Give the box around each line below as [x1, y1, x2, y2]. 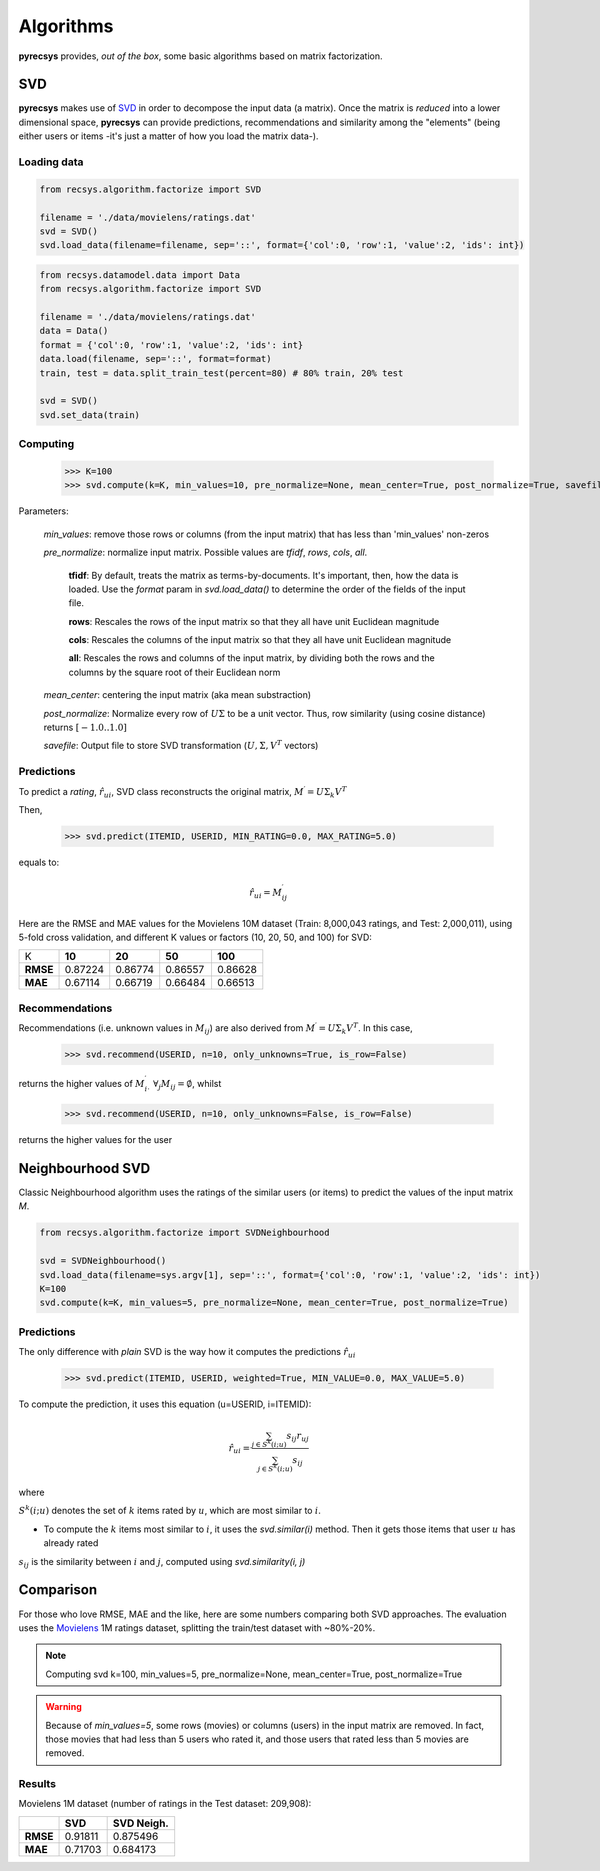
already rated [43, 1537, 99, 1549]
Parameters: [18, 505, 69, 517]
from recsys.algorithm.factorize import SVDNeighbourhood [39, 1227, 330, 1239]
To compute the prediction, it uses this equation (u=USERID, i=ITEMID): [18, 1398, 312, 1410]
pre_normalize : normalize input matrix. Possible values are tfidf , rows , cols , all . [43, 546, 368, 559]
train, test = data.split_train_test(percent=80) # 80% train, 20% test [39, 367, 404, 379]
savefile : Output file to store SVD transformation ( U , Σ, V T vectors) [43, 738, 319, 752]
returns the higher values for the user [18, 1134, 173, 1146]
